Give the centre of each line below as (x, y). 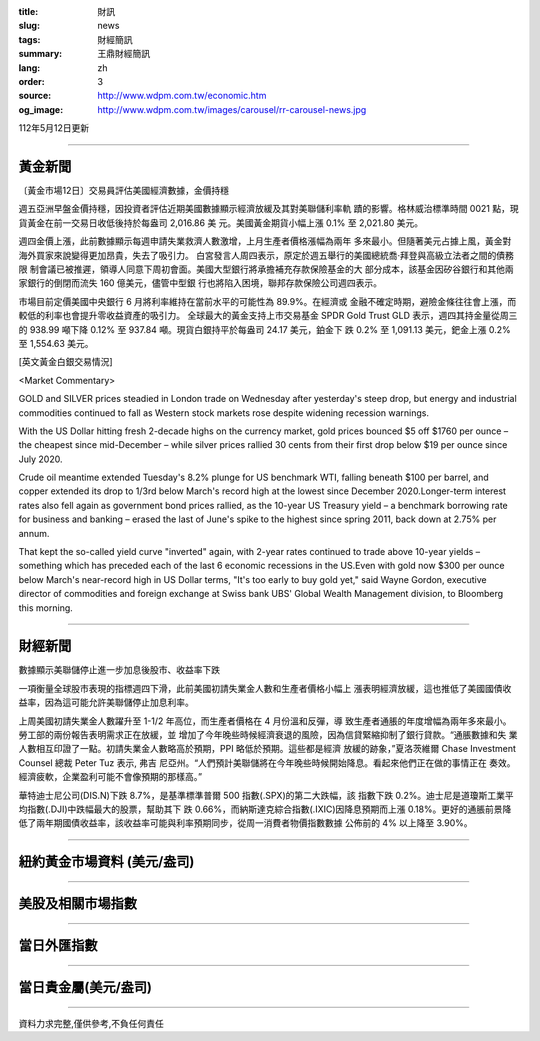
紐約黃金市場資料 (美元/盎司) (106, 861)
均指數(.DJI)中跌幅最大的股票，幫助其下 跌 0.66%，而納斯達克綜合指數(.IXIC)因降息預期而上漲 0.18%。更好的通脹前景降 (265, 809)
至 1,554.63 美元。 (56, 343)
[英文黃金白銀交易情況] (66, 362)
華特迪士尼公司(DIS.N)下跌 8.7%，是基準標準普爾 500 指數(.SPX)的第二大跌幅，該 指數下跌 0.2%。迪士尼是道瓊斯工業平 (266, 795)
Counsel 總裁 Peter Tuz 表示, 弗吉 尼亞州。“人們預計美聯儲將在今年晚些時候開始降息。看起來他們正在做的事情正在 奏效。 (267, 762)
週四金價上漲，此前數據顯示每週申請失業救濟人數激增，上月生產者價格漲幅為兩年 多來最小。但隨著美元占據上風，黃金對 (265, 241)
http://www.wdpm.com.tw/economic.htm (182, 96)
